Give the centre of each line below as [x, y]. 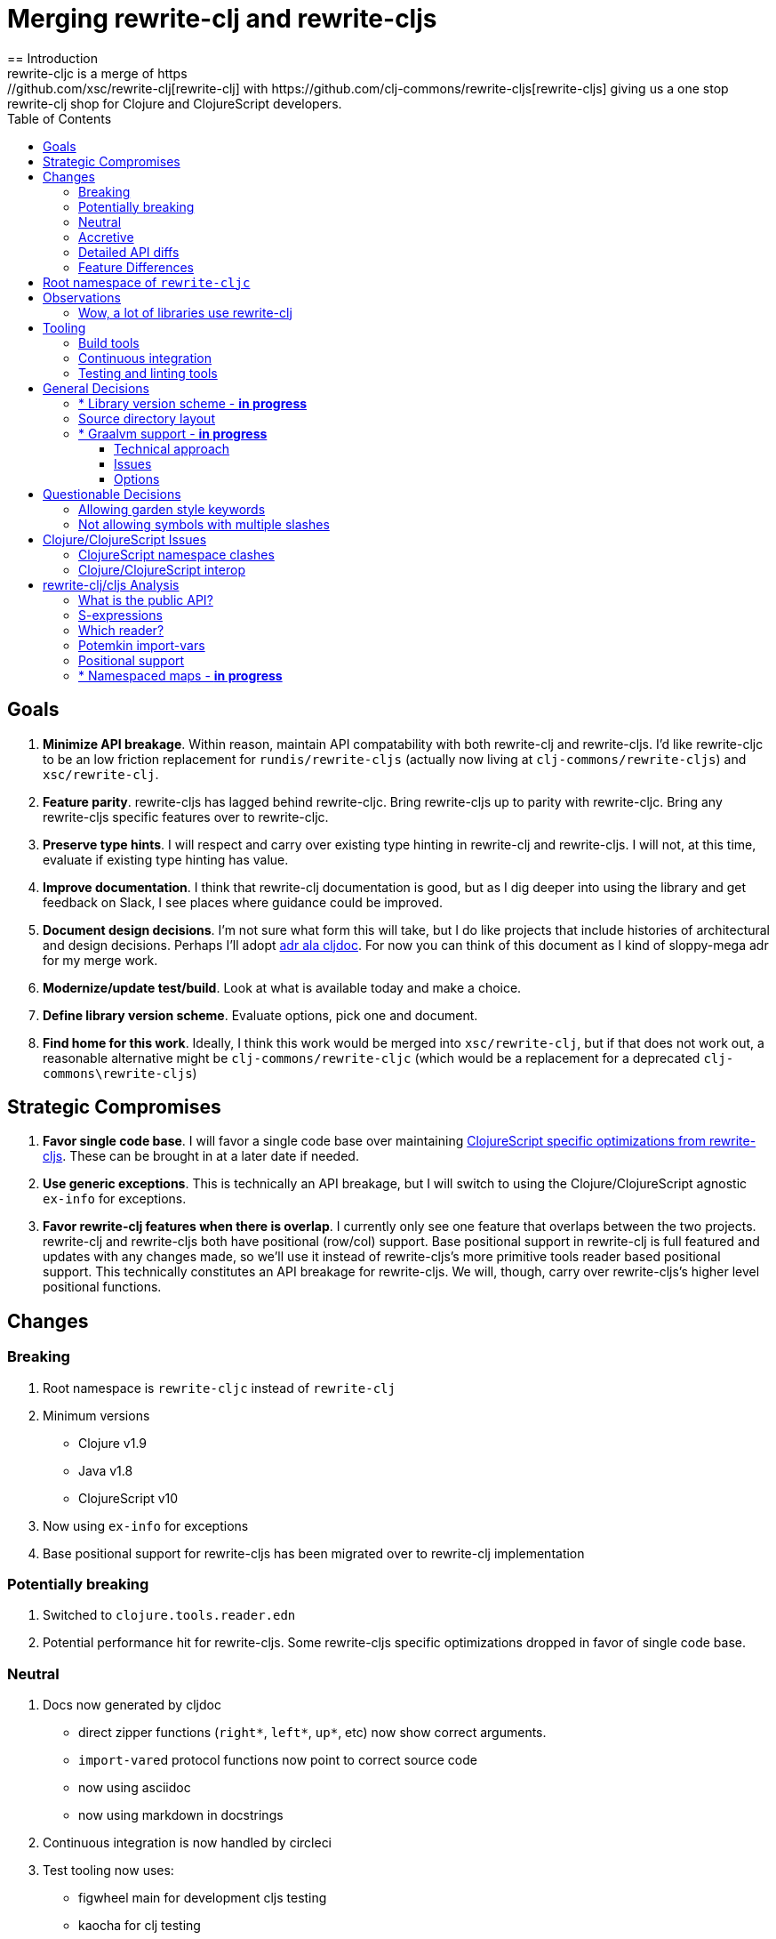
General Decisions [96, 388]
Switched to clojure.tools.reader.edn [169, 1615]
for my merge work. [100, 960]
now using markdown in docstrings [181, 1815]
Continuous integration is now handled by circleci [188, 1843]
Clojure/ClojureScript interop [162, 569]
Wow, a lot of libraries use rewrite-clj [185, 312]
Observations [82, 297]
